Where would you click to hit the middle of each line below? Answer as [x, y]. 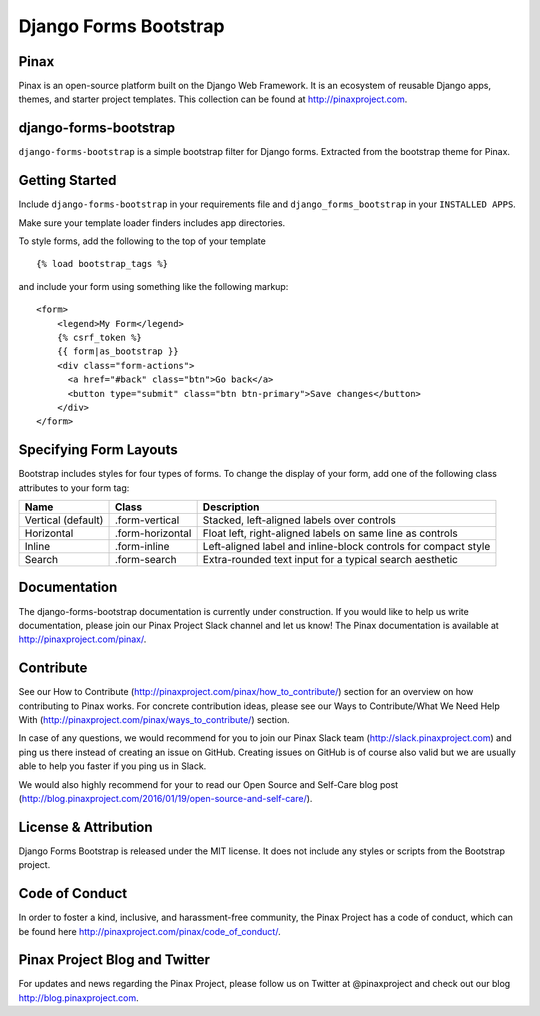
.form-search [145, 560]
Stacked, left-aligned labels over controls [299, 520]
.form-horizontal [153, 533]
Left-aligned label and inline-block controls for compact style [346, 547]
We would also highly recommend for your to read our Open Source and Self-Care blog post [208, 784]
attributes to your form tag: [74, 487]
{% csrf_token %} [99, 337]
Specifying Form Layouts [98, 450]
